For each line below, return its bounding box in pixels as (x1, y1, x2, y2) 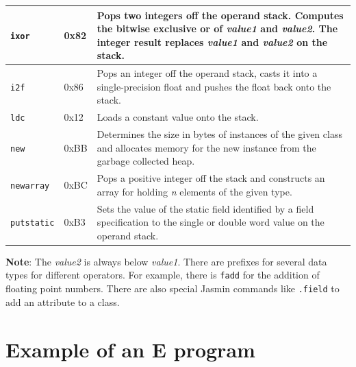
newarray (10, 180, 50, 191)
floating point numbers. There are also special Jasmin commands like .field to (5, 281, 340, 296)
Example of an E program (5, 335, 255, 363)
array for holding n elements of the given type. (97, 184, 292, 198)
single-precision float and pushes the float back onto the (97, 79, 331, 93)
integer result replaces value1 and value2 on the (97, 34, 328, 49)
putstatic (10, 218, 55, 228)
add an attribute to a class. (5, 294, 120, 309)
